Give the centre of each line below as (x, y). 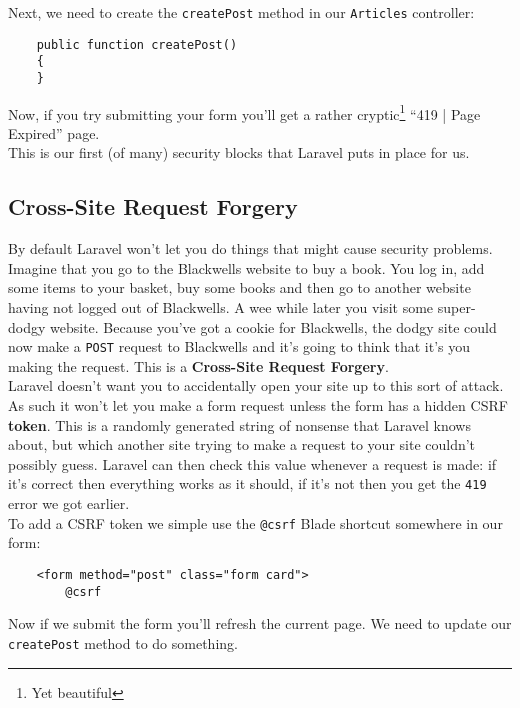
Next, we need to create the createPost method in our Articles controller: (241, 12)
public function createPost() (137, 44)
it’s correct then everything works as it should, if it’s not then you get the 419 (247, 483)
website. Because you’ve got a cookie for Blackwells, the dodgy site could (273, 326)
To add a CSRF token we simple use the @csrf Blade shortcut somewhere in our (255, 522)
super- (456, 307)
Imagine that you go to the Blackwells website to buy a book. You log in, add (246, 267)
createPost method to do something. (123, 642)
